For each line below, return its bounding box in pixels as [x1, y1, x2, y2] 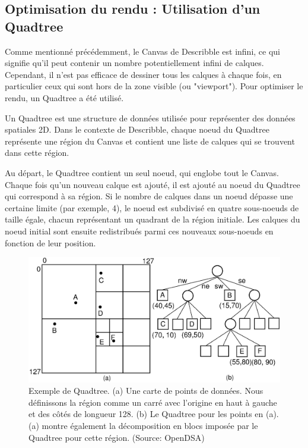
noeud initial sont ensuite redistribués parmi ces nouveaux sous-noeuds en [5, 224, 274, 237]
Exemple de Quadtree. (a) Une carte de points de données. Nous [28, 384, 263, 397]
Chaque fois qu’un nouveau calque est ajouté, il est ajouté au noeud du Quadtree [5, 178, 300, 190]
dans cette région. [5, 146, 69, 159]
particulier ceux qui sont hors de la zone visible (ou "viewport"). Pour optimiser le [5, 80, 303, 92]
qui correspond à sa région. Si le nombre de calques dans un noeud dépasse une [5, 190, 293, 202]
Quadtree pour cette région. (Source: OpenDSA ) [28, 431, 205, 443]
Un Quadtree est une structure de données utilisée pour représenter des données [5, 111, 296, 124]
